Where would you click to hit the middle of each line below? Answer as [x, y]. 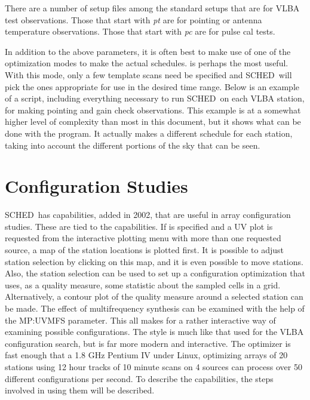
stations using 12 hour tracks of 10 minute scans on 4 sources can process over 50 [154, 366]
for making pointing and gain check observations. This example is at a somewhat [153, 110]
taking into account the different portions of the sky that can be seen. [133, 145]
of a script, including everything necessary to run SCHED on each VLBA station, [155, 98]
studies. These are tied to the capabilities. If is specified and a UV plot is [139, 226]
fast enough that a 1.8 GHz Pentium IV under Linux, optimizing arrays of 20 [146, 355]
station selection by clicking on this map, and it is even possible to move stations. [154, 261]
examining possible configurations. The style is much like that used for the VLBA [154, 332]
